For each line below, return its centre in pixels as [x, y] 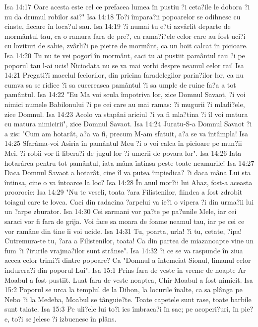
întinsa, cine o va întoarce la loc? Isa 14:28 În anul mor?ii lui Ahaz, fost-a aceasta [129, 182]
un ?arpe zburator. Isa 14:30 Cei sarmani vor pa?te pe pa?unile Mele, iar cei [121, 211]
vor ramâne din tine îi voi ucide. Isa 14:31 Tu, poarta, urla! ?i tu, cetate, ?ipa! [123, 231]
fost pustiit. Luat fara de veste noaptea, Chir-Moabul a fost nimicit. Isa [144, 279]
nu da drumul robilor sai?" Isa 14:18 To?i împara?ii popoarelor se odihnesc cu [123, 16]
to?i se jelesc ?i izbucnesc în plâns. [64, 319]
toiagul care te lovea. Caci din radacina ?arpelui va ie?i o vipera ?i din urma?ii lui [129, 201]
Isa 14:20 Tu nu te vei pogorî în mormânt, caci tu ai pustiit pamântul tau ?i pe [125, 55]
